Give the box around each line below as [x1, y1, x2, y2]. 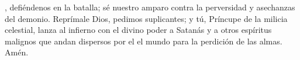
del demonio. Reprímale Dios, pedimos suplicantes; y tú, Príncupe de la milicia [5, 12, 288, 24]
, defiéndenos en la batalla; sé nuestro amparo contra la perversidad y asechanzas [5, 1, 295, 13]
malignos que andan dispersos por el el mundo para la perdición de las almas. [5, 35, 282, 47]
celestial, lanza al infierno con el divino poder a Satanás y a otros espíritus [5, 24, 272, 36]
